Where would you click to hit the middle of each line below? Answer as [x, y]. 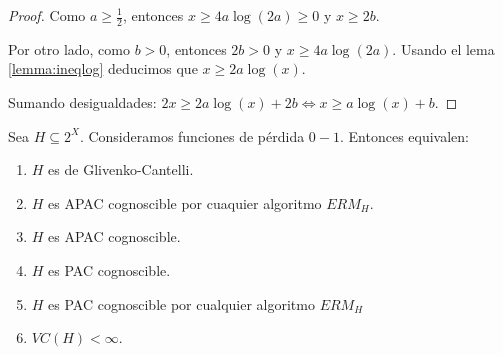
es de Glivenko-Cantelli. [121, 169]
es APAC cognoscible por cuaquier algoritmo [185, 202]
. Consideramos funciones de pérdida [192, 135]
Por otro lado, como [69, 48]
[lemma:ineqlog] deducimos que [103, 68]
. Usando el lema [443, 48]
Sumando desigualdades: [82, 102]
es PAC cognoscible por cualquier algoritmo [181, 303]
